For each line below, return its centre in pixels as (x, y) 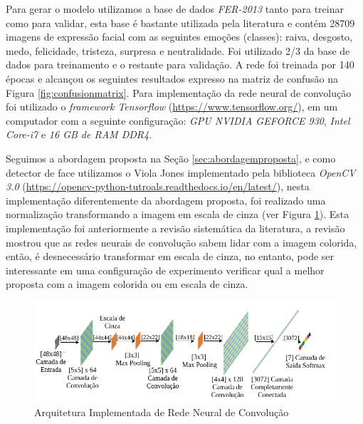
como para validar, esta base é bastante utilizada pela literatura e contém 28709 (180, 22)
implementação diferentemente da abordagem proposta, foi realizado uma (166, 200)
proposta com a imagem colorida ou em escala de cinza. (127, 284)
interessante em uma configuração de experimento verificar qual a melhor (165, 270)
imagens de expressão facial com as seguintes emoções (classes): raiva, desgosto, (179, 37)
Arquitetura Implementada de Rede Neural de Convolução (162, 412)
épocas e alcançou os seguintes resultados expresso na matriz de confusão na (172, 78)
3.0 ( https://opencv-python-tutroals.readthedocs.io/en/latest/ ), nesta (158, 186)
